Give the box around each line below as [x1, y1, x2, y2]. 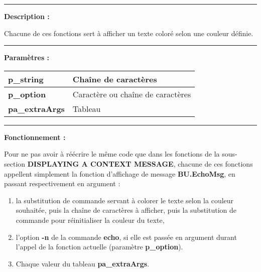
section [4, 158, 26, 169]
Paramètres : [4, 52, 50, 63]
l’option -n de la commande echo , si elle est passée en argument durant [16, 231, 237, 242]
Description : [4, 11, 50, 21]
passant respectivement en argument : [4, 178, 120, 189]
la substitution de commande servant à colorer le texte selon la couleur [16, 195, 234, 205]
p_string [8, 73, 44, 85]
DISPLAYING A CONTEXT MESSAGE [27, 158, 174, 169]
